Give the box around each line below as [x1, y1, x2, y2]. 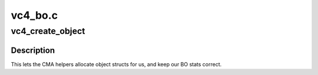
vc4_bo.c [11, 9, 58, 22]
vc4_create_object [11, 26, 85, 36]
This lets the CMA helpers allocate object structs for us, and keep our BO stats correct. [11, 60, 222, 67]
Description [11, 45, 55, 55]
